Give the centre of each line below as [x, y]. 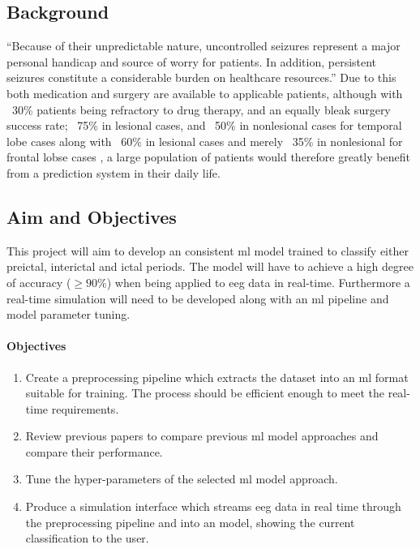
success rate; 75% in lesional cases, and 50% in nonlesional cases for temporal [204, 125]
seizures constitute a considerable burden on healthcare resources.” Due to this [201, 77]
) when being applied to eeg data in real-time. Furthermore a [258, 282]
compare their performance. [94, 451]
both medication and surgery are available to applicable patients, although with [205, 93]
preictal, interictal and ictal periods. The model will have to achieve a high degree [210, 266]
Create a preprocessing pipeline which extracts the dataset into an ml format [217, 377]
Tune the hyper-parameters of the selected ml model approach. [182, 479]
